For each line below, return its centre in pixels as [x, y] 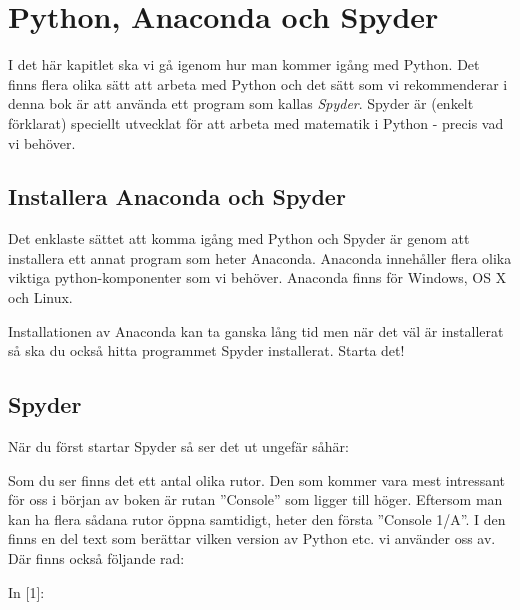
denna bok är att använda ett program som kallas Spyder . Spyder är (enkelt [241, 103]
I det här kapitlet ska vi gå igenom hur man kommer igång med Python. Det [244, 64]
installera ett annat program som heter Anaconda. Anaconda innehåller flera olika [260, 257]
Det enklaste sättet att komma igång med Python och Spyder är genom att [239, 238]
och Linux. [40, 297]
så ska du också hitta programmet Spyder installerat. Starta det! [206, 350]
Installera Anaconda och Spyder [177, 196]
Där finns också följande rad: [96, 558]
